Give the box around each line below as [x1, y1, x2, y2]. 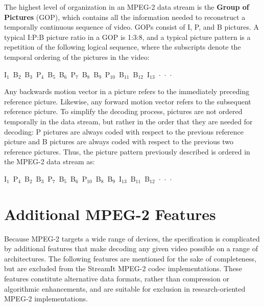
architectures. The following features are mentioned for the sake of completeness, [4, 253, 257, 264]
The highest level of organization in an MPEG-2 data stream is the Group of [4, 2, 249, 12]
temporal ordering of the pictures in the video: [4, 51, 150, 62]
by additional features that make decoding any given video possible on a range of [4, 243, 258, 254]
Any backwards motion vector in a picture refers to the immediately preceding [4, 86, 250, 97]
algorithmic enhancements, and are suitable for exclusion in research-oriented [4, 283, 246, 294]
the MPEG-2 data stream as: [4, 156, 95, 167]
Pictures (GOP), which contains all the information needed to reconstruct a [4, 11, 246, 22]
